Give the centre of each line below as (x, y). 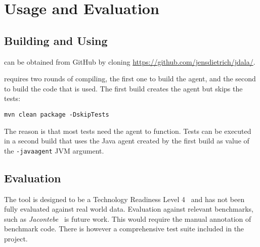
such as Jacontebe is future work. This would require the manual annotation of (128, 218)
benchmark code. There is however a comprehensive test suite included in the (124, 229)
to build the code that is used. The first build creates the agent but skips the (123, 88)
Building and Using (56, 40)
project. (16, 239)
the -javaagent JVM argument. (54, 150)
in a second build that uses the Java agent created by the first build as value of (127, 141)
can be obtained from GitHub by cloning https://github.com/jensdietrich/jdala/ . (130, 61)
